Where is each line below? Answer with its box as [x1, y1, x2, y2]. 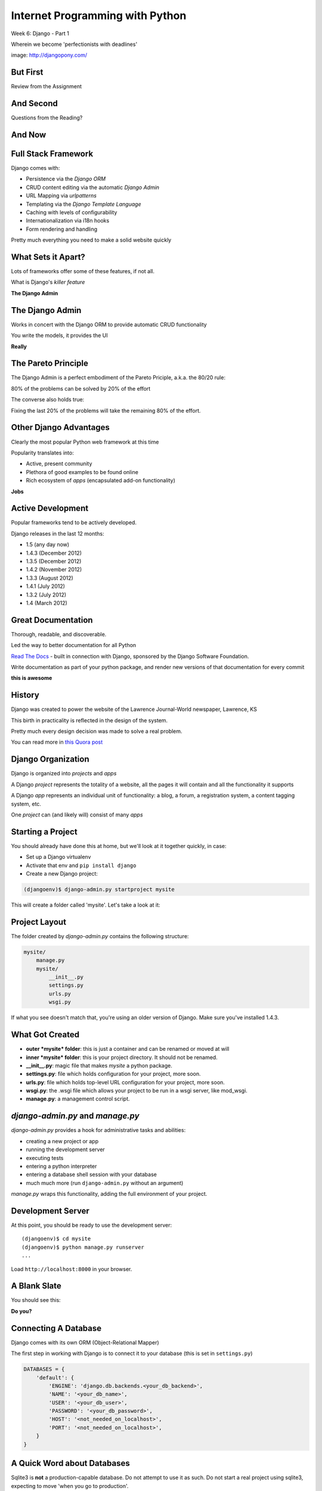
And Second [11, 98, 58, 109]
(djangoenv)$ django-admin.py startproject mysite [23, 886, 175, 893]
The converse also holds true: [11, 396, 85, 403]
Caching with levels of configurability [26, 209, 117, 216]
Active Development [11, 503, 89, 514]
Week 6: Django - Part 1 [11, 30, 70, 37]
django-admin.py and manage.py [11, 1111, 140, 1121]
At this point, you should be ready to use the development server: [11, 1221, 172, 1229]
